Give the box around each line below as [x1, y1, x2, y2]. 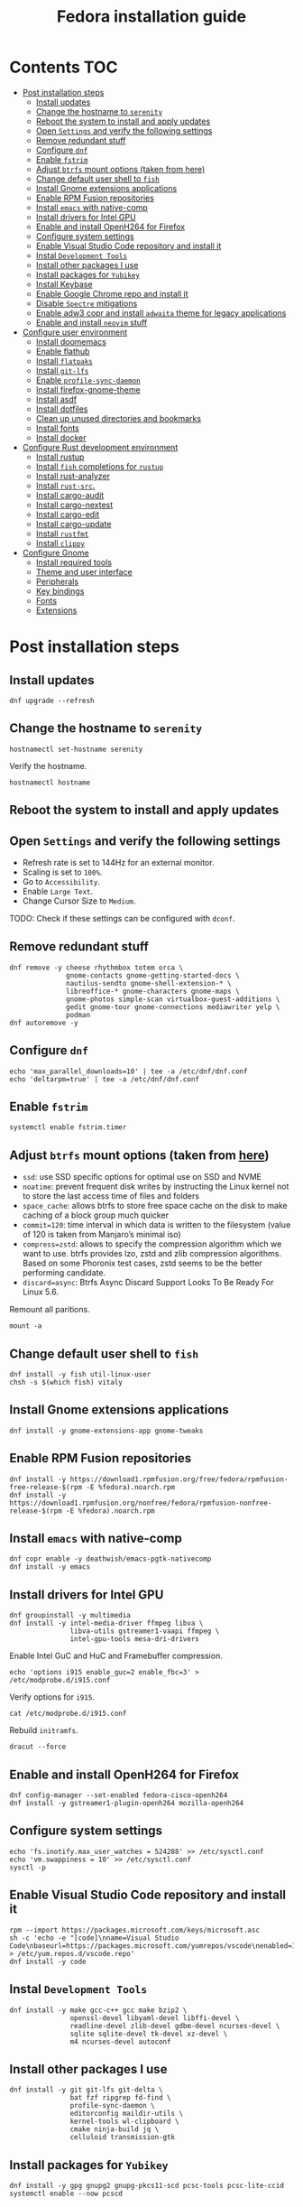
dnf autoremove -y [9, 1018, 78, 1027]
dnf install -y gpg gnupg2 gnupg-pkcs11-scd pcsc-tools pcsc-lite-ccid [9, 2182, 284, 2191]
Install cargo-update [35, 518, 112, 529]
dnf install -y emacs [9, 1563, 91, 1572]
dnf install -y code [9, 1957, 87, 1966]
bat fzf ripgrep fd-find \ [69, 2093, 171, 2102]
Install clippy [35, 537, 86, 548]
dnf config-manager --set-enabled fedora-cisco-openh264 [9, 1791, 228, 1800]
